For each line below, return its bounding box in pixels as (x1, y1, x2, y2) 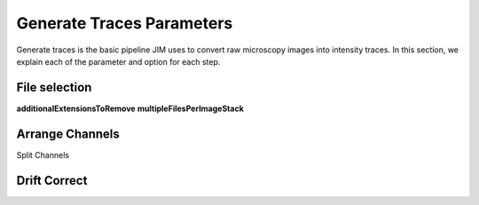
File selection (16, 80, 92, 95)
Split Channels (16, 149, 70, 160)
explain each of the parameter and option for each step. (16, 56, 221, 67)
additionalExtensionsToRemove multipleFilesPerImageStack (16, 103, 244, 114)
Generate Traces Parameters (16, 13, 233, 33)
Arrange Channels (16, 126, 120, 141)
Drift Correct (16, 173, 88, 188)
